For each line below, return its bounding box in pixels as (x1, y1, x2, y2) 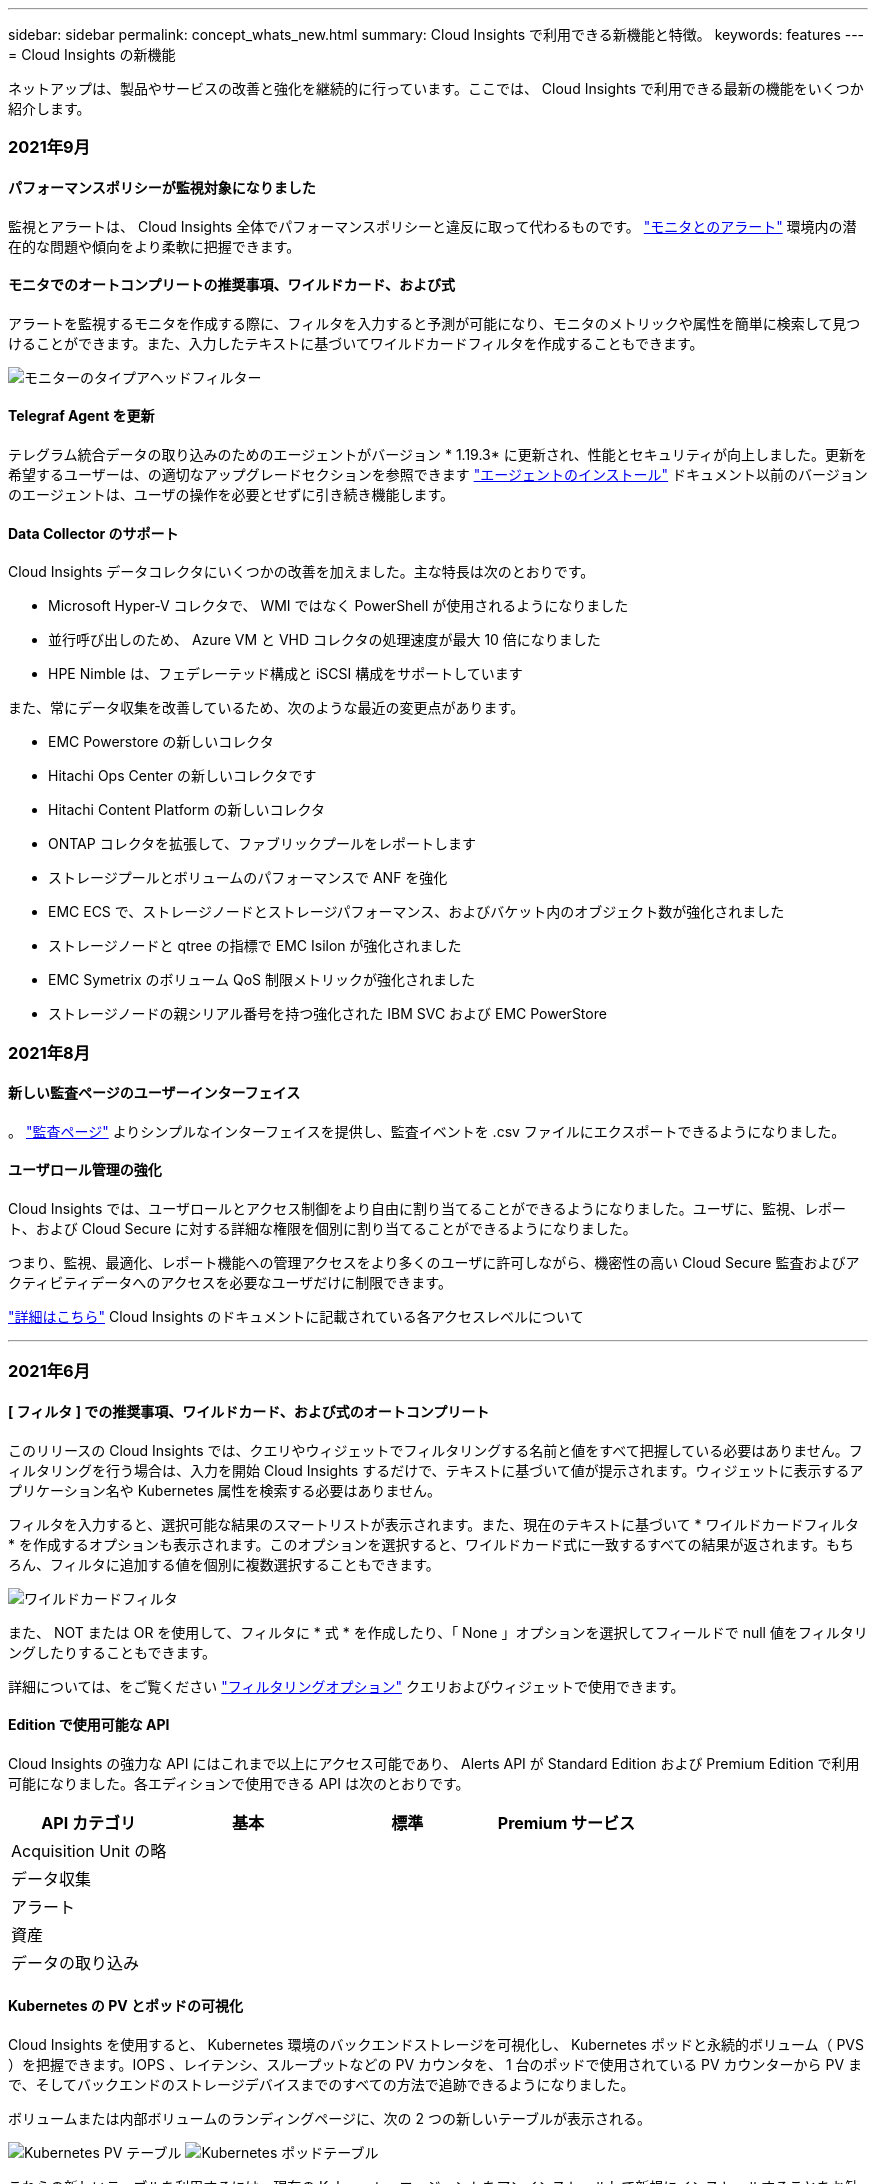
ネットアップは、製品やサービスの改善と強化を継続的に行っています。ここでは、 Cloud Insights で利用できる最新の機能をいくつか (8, 80, 864, 97)
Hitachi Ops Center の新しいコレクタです (48, 767, 317, 785)
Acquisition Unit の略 (11, 1840, 167, 1861)
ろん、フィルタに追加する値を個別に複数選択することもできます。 (8, 1555, 440, 1573)
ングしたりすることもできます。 (8, 1643, 217, 1661)
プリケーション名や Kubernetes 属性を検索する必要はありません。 (8, 1481, 442, 1499)
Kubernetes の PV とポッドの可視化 (8, 1997, 243, 2015)
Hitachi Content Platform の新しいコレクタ (48, 801, 325, 819)
